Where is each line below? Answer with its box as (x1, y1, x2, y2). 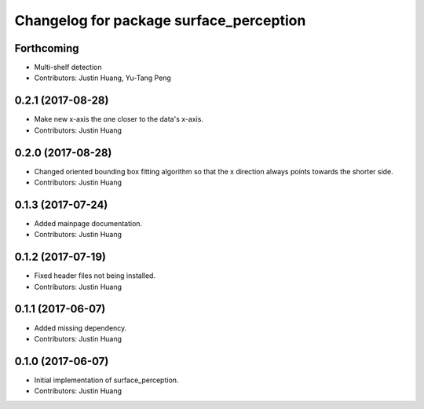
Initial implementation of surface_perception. (34, 375, 179, 385)
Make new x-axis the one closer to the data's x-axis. (34, 115, 204, 124)
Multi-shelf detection (34, 63, 102, 72)
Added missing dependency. (34, 323, 127, 333)
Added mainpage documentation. (34, 218, 143, 228)
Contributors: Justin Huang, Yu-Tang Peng (34, 73, 172, 82)
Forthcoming (14, 42, 79, 55)
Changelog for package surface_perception (14, 12, 306, 29)
